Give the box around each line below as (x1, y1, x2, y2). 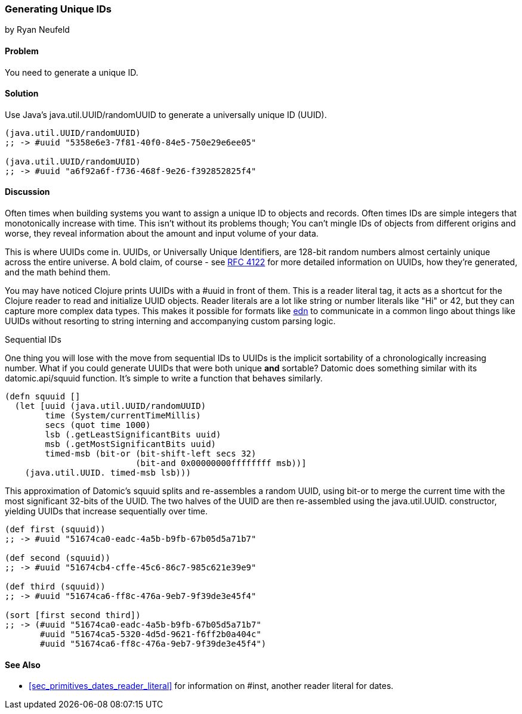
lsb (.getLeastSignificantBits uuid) (45, 430, 221, 440)
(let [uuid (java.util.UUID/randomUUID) (14, 401, 206, 411)
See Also (5, 659, 41, 670)
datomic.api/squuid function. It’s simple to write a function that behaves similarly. (5, 373, 323, 384)
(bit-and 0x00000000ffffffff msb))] (135, 458, 307, 468)
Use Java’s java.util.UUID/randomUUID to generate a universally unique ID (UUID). (5, 109, 327, 120)
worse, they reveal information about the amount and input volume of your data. (5, 228, 319, 239)
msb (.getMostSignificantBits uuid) (45, 439, 217, 449)
